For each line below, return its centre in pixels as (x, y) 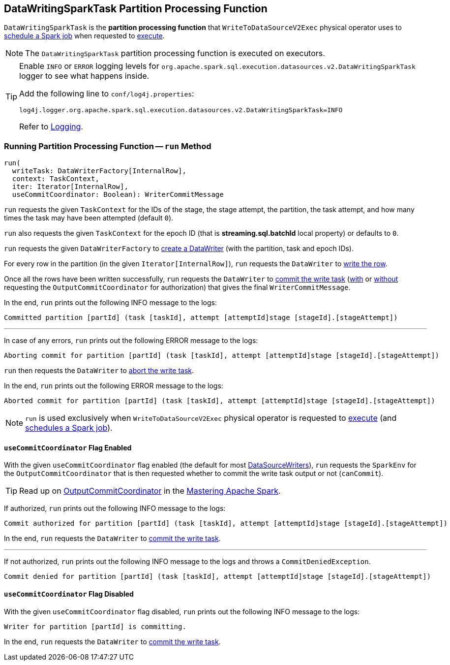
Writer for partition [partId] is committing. (95, 626)
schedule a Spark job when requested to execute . (84, 36)
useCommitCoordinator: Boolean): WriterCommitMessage (118, 195)
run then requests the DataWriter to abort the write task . (99, 371)
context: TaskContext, (56, 179)
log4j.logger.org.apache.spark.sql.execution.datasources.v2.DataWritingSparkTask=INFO (181, 110)
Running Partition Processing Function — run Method (108, 146)
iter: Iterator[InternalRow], (70, 187)
